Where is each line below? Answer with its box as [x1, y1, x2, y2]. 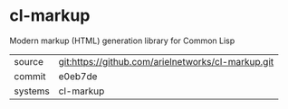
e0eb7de [58, 69, 98, 82]
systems [14, 85, 50, 97]
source [14, 55, 43, 68]
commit [14, 69, 46, 82]
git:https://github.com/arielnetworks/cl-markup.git [58, 55, 274, 68]
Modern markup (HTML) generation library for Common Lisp [9, 35, 235, 46]
